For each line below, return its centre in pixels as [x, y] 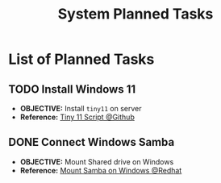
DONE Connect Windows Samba [92, 142]
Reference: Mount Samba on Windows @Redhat [101, 170]
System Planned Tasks [136, 14]
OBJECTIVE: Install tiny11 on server [81, 108]
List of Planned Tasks [81, 59]
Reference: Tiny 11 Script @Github [77, 117]
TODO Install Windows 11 [72, 89]
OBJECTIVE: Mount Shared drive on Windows [97, 161]
